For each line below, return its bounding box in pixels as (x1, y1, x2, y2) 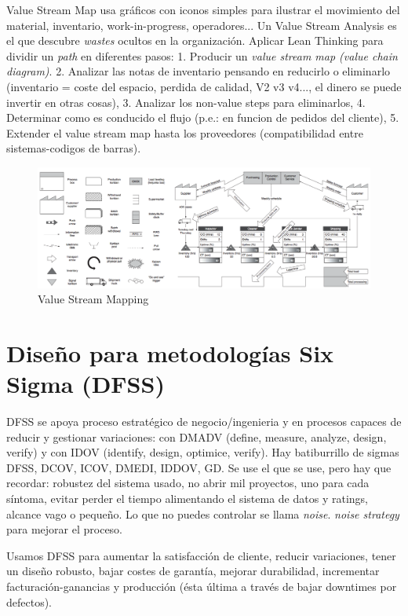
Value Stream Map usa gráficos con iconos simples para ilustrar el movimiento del (6, 2, 400, 17)
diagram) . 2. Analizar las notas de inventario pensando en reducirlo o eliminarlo (6, 63, 391, 79)
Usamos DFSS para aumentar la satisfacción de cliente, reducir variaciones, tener (6, 547, 396, 563)
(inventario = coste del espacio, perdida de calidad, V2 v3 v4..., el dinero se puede (6, 78, 402, 94)
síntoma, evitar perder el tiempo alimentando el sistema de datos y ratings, (6, 490, 368, 507)
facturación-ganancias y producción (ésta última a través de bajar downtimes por (6, 577, 397, 594)
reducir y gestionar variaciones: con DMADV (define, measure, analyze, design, (6, 428, 387, 445)
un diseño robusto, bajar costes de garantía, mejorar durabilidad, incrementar (6, 563, 380, 579)
